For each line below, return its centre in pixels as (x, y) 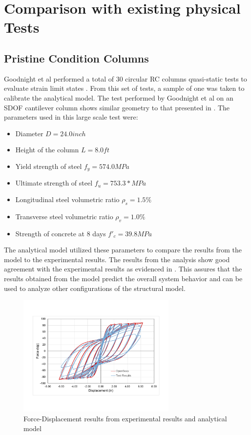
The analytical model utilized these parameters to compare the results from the (123, 250)
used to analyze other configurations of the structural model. (95, 288)
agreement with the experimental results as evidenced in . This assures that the (123, 269)
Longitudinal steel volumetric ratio (67, 199)
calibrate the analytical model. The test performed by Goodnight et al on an (119, 97)
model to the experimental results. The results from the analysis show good (117, 259)
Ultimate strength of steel (54, 183)
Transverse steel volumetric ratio (64, 216)
